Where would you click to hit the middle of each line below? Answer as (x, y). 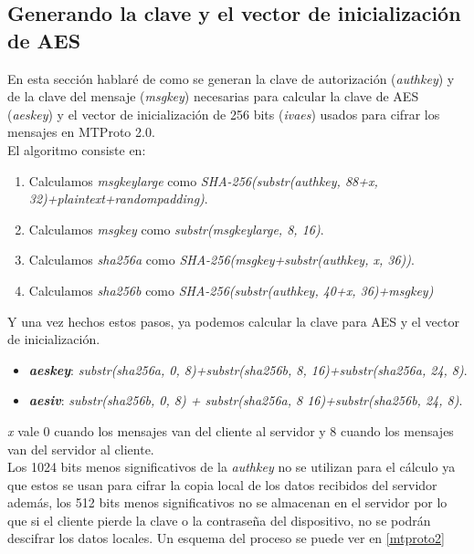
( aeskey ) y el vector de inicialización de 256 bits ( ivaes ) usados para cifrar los (224, 114)
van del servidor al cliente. (81, 449)
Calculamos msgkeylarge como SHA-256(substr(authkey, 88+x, (203, 180)
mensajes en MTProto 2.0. (81, 132)
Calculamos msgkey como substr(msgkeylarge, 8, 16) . (176, 229)
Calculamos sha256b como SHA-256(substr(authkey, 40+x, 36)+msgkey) (231, 290)
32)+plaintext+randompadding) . (118, 199)
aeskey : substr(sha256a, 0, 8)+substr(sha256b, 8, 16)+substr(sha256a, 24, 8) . (248, 369)
